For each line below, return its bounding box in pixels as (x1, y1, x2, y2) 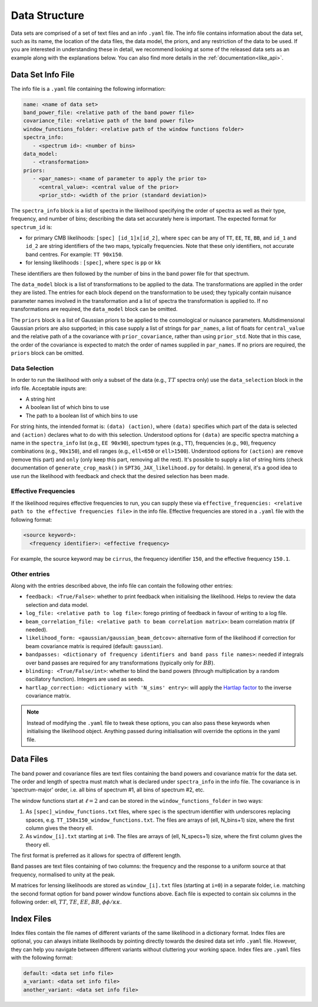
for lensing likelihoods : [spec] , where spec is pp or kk (25, 259, 161, 266)
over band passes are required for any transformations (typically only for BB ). (25, 659, 215, 666)
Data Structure (11, 9, 85, 22)
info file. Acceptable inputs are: (11, 384, 87, 392)
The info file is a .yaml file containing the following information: (11, 85, 166, 92)
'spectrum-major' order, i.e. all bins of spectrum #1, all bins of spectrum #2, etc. (11, 786, 205, 793)
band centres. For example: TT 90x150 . (25, 251, 123, 258)
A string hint (25, 395, 55, 403)
